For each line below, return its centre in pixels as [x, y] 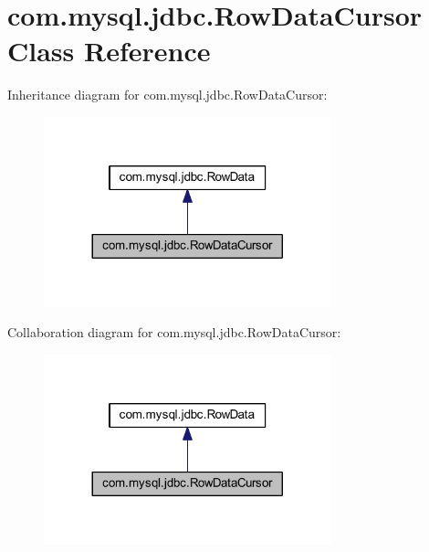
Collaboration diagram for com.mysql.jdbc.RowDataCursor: [174, 332]
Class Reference [109, 51]
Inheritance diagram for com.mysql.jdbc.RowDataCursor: [167, 95]
